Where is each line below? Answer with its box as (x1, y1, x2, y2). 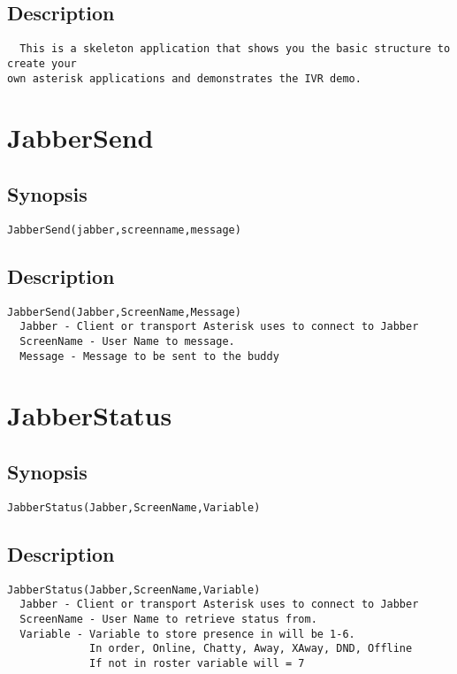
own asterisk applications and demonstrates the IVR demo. (7, 72, 362, 85)
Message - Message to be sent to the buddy (19, 349, 279, 363)
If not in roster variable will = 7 (89, 656, 305, 670)
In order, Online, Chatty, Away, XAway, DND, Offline (89, 642, 413, 655)
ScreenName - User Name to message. (19, 334, 235, 348)
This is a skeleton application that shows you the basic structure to (19, 42, 451, 56)
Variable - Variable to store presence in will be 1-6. (19, 627, 355, 640)
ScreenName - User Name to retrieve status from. (19, 612, 317, 625)
